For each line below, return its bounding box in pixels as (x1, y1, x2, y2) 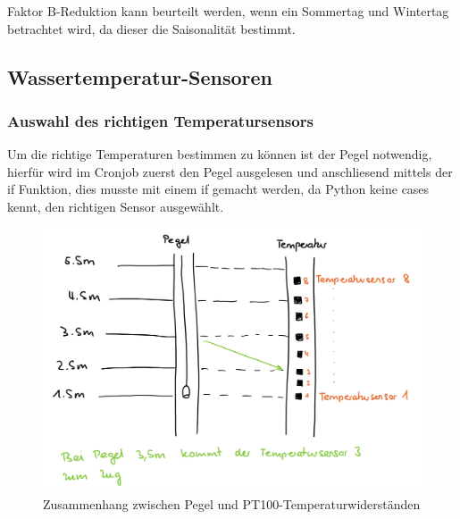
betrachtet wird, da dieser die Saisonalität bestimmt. (7, 19, 296, 38)
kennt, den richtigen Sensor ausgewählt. (7, 197, 224, 215)
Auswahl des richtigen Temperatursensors (7, 109, 314, 131)
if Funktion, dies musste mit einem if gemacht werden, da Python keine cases (7, 180, 430, 198)
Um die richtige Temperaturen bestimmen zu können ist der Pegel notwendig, (7, 145, 432, 163)
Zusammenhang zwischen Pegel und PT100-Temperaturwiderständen (43, 495, 421, 514)
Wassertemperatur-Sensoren (7, 63, 272, 90)
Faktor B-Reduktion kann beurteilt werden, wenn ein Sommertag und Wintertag (7, 2, 449, 20)
